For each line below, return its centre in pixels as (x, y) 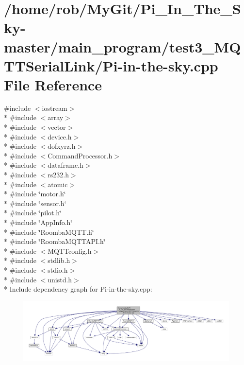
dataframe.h (65, 165)
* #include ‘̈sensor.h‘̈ (35, 203)
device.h (60, 136)
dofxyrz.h (62, 146)
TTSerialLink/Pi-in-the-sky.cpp (111, 65)
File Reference (53, 84)
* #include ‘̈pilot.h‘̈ (33, 213)
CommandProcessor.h (80, 155)
